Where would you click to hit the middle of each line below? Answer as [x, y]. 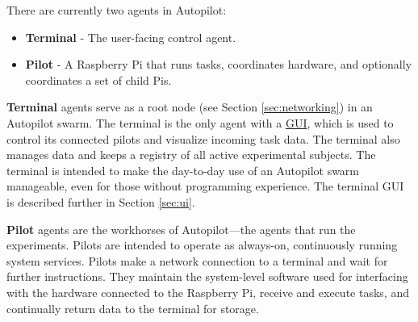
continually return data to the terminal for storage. [133, 308]
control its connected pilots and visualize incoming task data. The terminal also [203, 138]
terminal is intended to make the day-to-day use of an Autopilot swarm [183, 170]
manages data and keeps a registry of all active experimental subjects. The [191, 155]
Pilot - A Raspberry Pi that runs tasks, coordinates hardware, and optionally [219, 64]
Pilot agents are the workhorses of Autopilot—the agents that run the [181, 229]
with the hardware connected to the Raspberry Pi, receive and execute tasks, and [208, 292]
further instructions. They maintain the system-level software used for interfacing [207, 276]
